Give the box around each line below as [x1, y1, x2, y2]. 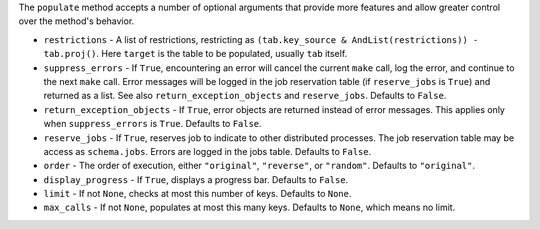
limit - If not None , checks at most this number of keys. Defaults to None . [43, 188, 352, 200]
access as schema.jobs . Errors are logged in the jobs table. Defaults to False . [43, 145, 372, 157]
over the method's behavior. [18, 15, 135, 27]
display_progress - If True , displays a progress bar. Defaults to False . [43, 173, 349, 185]
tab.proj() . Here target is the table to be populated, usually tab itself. [43, 48, 348, 60]
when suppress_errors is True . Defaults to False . [43, 118, 262, 130]
